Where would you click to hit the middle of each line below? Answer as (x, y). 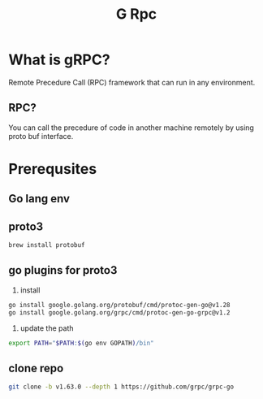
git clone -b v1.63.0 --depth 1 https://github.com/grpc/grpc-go (121, 387)
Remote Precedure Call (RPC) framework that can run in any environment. (132, 82)
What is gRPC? (60, 60)
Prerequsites (53, 169)
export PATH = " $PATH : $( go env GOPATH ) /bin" (81, 343)
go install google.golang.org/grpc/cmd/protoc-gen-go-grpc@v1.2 (119, 312)
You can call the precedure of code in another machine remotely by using (131, 128)
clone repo (36, 368)
